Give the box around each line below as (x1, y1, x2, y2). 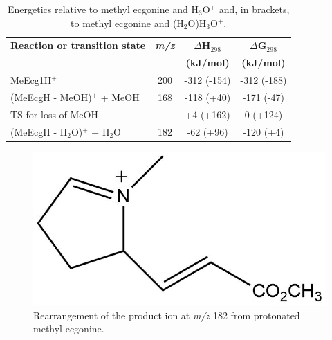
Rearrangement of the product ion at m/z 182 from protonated (33, 307, 300, 322)
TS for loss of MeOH (10, 107, 98, 121)
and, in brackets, (219, 2, 290, 16)
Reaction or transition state (10, 38, 146, 53)
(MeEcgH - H (10, 124, 68, 138)
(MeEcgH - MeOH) (10, 89, 92, 104)
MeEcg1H (10, 73, 52, 87)
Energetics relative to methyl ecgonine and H (8, 2, 199, 16)
